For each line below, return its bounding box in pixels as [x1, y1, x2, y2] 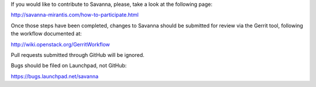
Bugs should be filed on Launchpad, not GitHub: [11, 62, 127, 69]
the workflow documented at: [11, 30, 82, 37]
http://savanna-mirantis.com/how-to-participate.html [11, 12, 139, 19]
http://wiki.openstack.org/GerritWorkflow [11, 41, 111, 48]
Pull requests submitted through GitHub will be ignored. [11, 51, 145, 58]
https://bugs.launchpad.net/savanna [11, 72, 99, 79]
